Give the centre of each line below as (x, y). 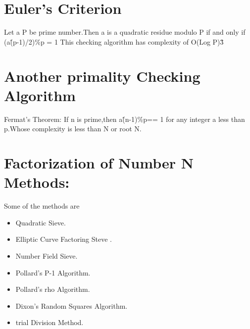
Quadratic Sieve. (41, 222)
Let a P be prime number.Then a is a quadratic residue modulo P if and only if (125, 32)
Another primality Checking (102, 76)
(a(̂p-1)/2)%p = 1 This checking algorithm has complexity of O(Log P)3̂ (114, 41)
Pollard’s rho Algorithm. (53, 289)
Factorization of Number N (99, 163)
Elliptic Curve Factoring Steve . (64, 239)
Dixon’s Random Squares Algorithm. (72, 305)
